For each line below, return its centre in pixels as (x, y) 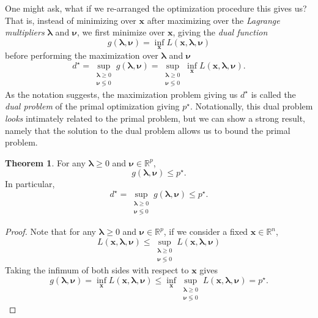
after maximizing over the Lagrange (213, 20)
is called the (273, 94)
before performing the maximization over (82, 55)
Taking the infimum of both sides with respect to (97, 270)
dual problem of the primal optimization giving (92, 106)
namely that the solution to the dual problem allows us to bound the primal (148, 130)
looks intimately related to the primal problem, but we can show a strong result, (155, 118)
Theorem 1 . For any (45, 162)
